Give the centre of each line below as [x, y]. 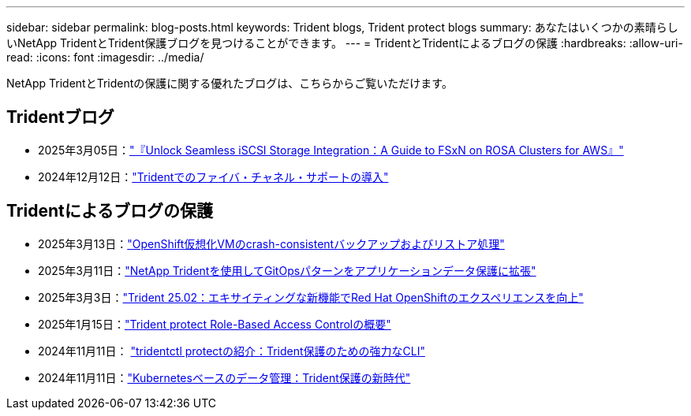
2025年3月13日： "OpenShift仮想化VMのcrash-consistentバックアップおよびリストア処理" [271, 243]
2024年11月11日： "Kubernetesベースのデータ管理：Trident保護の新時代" [224, 377]
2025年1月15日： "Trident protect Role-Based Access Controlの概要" [215, 324]
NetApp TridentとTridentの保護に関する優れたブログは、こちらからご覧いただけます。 [230, 83]
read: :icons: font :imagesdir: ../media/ [105, 57]
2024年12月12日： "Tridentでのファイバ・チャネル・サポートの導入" [213, 176]
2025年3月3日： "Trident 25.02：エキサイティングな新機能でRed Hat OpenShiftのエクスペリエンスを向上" [311, 297]
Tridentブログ [60, 117]
